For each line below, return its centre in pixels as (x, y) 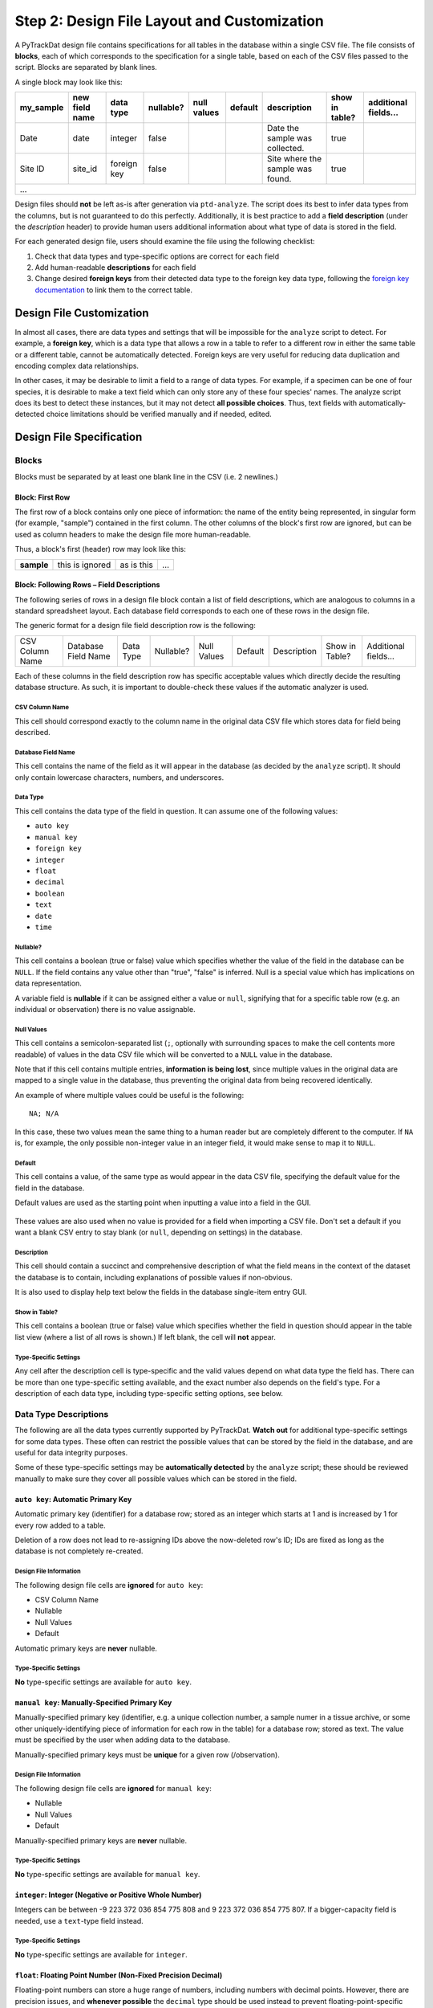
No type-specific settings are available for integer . (101, 1955)
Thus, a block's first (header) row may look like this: (100, 549)
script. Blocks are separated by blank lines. (86, 67)
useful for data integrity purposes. (71, 1452)
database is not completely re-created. (79, 1551)
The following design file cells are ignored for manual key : (113, 1788)
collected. (286, 149)
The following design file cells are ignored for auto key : (109, 1585)
